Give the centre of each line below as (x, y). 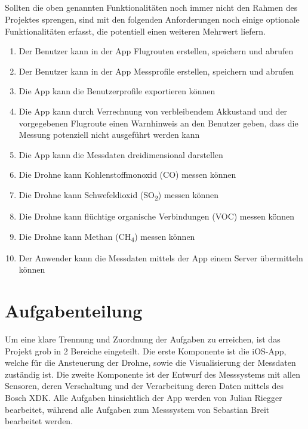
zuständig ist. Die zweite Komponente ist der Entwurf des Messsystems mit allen (153, 374)
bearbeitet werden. (39, 421)
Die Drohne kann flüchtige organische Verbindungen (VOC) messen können (156, 216)
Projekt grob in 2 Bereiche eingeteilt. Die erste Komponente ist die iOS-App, (146, 351)
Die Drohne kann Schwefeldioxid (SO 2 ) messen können (119, 195)
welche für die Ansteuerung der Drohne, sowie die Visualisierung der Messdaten (150, 362)
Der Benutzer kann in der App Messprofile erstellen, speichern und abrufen (156, 71)
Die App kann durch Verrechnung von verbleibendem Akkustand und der (153, 111)
